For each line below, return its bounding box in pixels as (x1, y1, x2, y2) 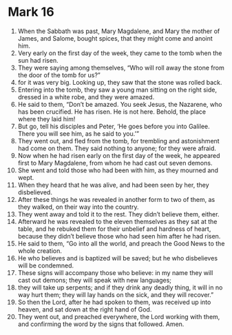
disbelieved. (17, 187, 52, 196)
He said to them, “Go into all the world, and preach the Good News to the (17, 239, 225, 247)
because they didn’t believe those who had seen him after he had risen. (17, 232, 221, 240)
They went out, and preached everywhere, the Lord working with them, (17, 312, 220, 321)
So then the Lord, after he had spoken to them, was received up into (17, 298, 211, 306)
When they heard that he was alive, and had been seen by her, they (17, 181, 209, 189)
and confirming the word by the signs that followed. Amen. (17, 320, 184, 328)
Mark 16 (8, 4, 54, 20)
